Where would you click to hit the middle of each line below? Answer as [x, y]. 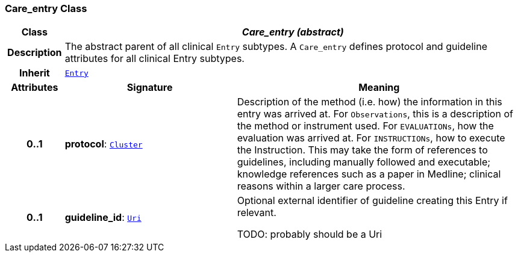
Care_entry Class [46, 8]
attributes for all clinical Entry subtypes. [154, 59]
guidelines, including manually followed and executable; [364, 162]
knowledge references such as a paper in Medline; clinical [369, 174]
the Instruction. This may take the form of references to [362, 150]
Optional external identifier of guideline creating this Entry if [372, 201]
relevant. [257, 213]
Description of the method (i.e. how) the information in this [370, 102]
